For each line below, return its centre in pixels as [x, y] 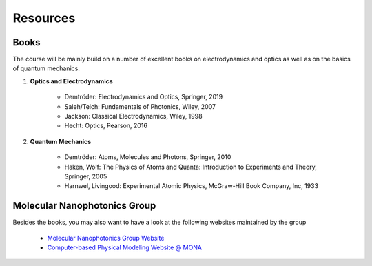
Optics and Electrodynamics [71, 81]
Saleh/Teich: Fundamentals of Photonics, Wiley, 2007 [140, 106]
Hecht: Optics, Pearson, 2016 [106, 126]
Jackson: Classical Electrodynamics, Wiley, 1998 [133, 116]
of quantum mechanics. [46, 68]
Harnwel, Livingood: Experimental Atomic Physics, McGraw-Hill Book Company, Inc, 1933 [192, 186]
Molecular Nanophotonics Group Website [106, 238]
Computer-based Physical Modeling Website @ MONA [125, 247]
